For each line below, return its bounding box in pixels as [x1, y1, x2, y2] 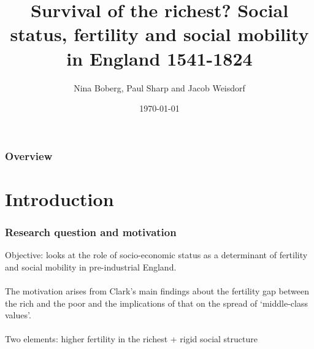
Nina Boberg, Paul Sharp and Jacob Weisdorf [74, 81, 245, 94]
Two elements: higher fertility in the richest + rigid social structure [5, 332, 258, 345]
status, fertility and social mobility [10, 21, 309, 47]
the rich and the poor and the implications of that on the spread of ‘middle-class [5, 296, 308, 309]
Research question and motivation [5, 224, 177, 239]
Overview [5, 148, 53, 163]
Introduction [5, 186, 114, 211]
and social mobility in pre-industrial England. [5, 260, 177, 273]
